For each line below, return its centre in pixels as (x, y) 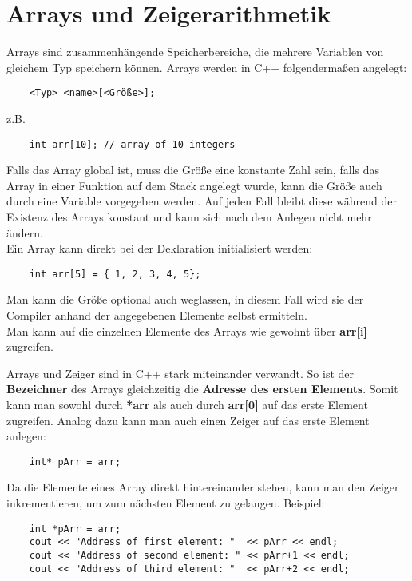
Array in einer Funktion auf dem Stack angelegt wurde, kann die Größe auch (194, 185)
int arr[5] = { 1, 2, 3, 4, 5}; (115, 274)
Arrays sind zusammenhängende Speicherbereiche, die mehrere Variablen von (195, 52)
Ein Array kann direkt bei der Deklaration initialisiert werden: (160, 248)
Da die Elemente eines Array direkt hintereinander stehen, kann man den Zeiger (203, 487)
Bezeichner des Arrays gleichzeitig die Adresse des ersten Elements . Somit (202, 389)
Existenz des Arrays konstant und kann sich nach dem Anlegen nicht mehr (189, 217)
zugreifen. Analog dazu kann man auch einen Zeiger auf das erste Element (188, 420)
